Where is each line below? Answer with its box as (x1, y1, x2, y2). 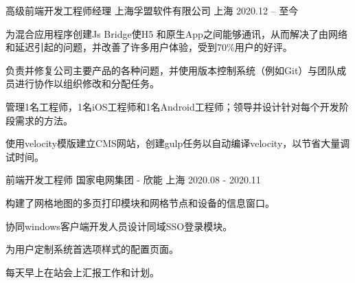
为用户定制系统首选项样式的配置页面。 (5, 242, 179, 256)
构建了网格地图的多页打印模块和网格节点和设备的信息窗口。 (5, 195, 275, 210)
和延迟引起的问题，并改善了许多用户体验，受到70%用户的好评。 (5, 40, 293, 54)
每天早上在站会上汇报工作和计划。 (5, 264, 159, 279)
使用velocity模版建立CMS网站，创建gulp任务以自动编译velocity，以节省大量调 (5, 136, 350, 150)
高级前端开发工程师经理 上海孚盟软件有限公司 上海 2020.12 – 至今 (5, 3, 299, 17)
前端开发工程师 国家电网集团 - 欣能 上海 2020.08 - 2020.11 (5, 172, 261, 187)
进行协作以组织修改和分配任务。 (14, 76, 159, 91)
